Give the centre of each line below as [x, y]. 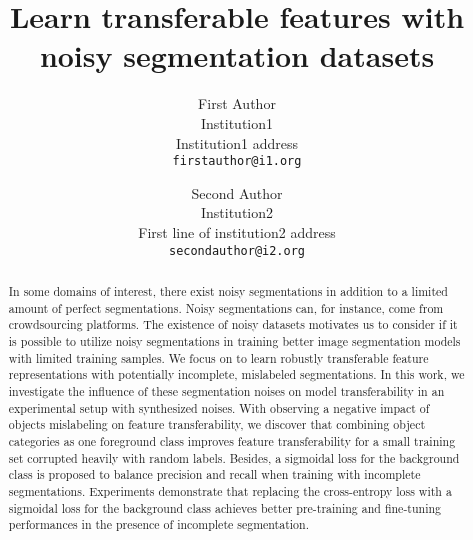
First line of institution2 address [237, 231]
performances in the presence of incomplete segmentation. [158, 524]
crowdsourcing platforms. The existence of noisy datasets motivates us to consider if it [233, 324]
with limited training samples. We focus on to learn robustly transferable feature [218, 357]
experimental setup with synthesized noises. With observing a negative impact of [219, 407]
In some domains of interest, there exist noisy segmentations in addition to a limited [228, 290]
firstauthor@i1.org [237, 161]
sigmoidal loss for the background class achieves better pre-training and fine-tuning [225, 507]
